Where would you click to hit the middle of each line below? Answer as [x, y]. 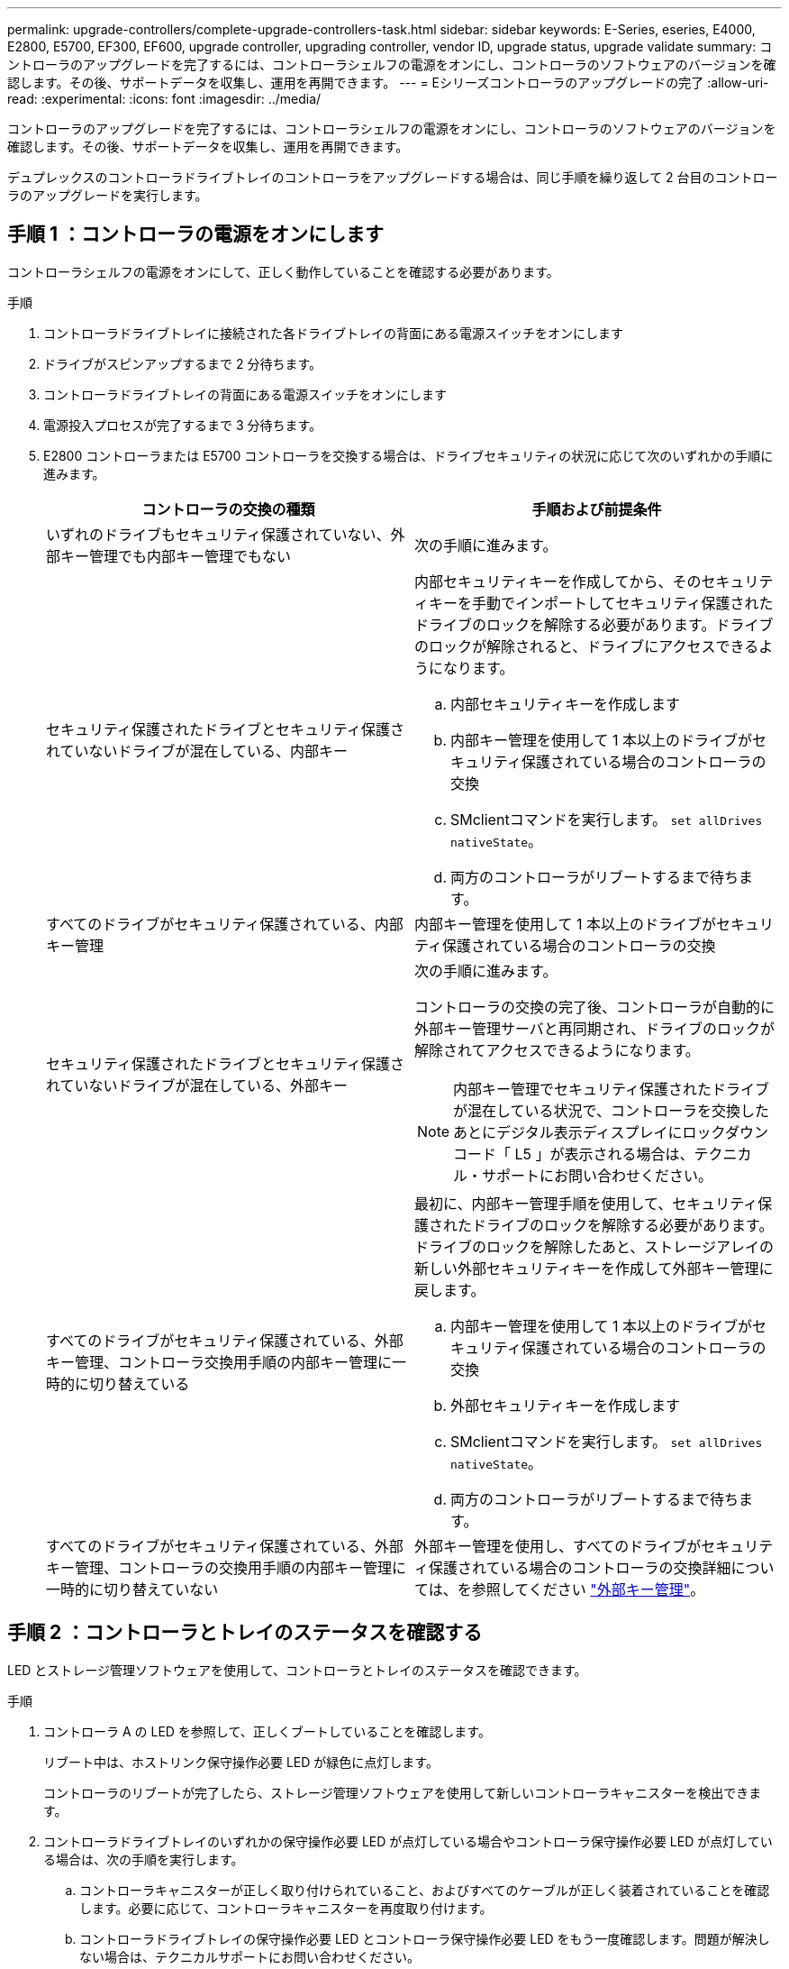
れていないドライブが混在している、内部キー [197, 751]
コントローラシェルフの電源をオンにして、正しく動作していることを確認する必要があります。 [283, 271]
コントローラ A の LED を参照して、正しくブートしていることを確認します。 [267, 1731]
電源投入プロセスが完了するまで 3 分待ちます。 [183, 425]
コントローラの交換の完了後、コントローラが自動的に [595, 1007]
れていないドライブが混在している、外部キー [197, 1085]
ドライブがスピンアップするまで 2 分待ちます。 [183, 363]
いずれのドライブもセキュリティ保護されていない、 [218, 534]
